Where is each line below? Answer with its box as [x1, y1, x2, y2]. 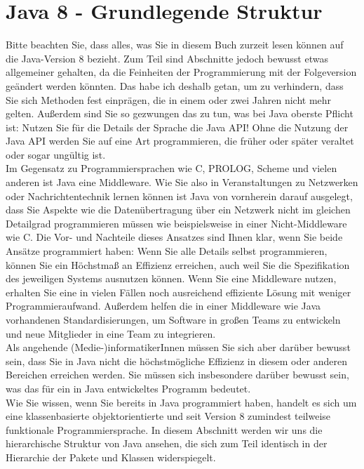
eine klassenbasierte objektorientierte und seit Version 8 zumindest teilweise [6, 409, 331, 423]
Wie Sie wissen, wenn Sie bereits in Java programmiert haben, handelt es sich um [6, 395, 357, 409]
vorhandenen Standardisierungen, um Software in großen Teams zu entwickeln [6, 312, 341, 326]
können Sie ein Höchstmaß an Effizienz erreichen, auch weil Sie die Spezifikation [6, 257, 350, 272]
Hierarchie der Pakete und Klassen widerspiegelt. [6, 449, 216, 464]
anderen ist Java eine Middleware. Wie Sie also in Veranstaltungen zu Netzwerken [6, 175, 358, 190]
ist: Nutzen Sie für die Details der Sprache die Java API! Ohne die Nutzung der [6, 119, 349, 134]
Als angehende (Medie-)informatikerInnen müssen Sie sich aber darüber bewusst [6, 340, 351, 355]
